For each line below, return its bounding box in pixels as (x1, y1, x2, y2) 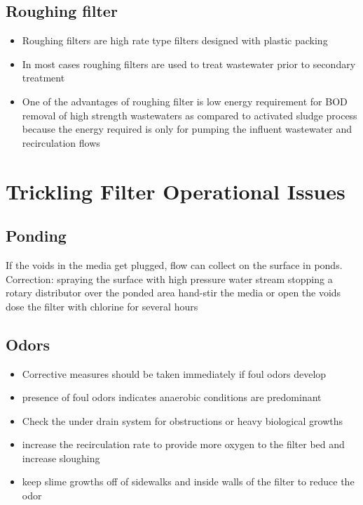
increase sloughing (22, 450, 100, 465)
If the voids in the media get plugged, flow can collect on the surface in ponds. (6, 257, 343, 272)
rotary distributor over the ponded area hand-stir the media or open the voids (6, 285, 341, 300)
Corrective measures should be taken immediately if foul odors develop (22, 366, 327, 381)
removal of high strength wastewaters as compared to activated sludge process (22, 107, 357, 122)
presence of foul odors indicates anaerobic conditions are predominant (22, 390, 322, 405)
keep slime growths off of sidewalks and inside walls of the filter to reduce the (22, 474, 355, 489)
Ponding (6, 225, 67, 247)
